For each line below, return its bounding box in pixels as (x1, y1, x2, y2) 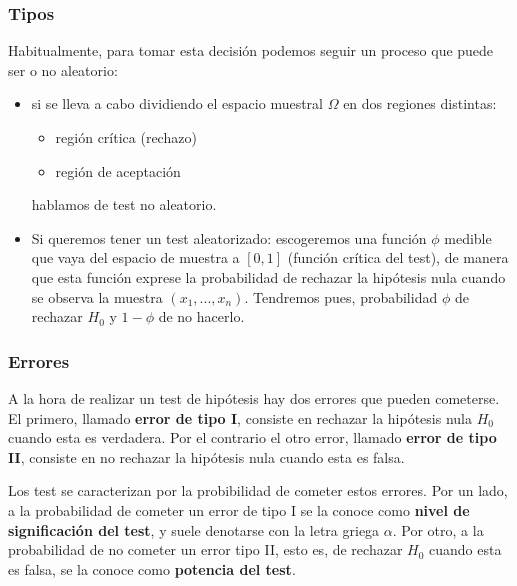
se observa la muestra (31, 286, 163, 307)
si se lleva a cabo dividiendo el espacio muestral (31, 93, 323, 114)
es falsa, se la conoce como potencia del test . (8, 558, 296, 579)
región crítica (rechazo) (55, 127, 197, 147)
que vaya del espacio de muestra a (31, 247, 240, 268)
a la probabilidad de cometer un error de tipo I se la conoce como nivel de (8, 499, 470, 520)
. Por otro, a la (392, 519, 484, 540)
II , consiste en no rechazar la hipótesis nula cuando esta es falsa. (8, 446, 405, 467)
